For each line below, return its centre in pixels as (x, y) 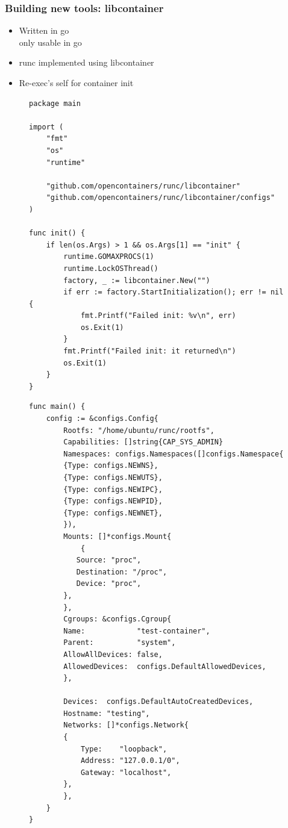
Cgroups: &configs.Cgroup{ (117, 619)
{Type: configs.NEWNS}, (111, 466)
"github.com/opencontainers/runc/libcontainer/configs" (161, 198)
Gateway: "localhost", (126, 772)
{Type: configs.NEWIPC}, (113, 489)
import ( (46, 127)
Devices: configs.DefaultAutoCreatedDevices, (158, 702)
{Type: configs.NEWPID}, (113, 501)
